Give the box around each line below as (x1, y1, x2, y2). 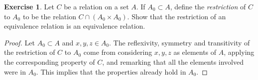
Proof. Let (4, 37, 35, 47)
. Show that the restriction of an (127, 11, 226, 21)
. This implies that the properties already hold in (36, 66, 186, 77)
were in (4, 66, 26, 77)
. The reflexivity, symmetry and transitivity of (109, 37, 250, 47)
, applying (224, 47, 255, 57)
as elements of (173, 47, 217, 57)
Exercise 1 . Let (4, 1, 54, 11)
